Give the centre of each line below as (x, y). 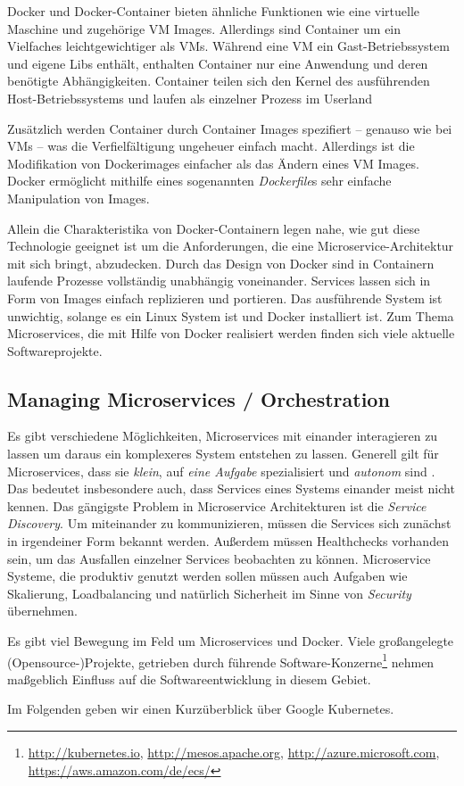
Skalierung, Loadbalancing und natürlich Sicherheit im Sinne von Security (209, 593)
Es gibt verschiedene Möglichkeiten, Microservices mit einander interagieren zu (223, 436)
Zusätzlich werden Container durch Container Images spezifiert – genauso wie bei (230, 128)
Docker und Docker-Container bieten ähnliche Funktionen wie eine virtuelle (213, 11)
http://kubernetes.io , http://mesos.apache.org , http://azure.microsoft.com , (234, 753)
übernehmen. (43, 611)
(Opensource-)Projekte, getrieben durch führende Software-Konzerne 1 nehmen (221, 660)
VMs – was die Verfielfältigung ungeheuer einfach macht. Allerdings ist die (211, 146)
